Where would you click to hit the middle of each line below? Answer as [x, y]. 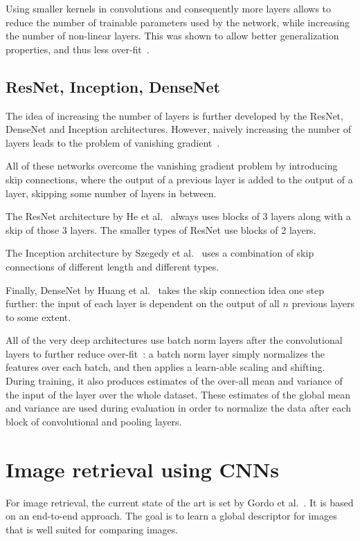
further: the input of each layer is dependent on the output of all [143, 303]
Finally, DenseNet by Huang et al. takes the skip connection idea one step [165, 290]
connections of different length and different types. [112, 266]
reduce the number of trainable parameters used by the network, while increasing [178, 22]
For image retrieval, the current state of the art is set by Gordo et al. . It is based [180, 502]
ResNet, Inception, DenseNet [113, 86]
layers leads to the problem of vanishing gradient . [113, 142]
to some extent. [38, 317]
